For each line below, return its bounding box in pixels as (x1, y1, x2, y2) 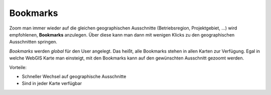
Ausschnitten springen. (9, 39, 58, 45)
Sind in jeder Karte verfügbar (22, 80, 82, 86)
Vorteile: (9, 64, 27, 70)
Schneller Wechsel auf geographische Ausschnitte (22, 73, 126, 79)
